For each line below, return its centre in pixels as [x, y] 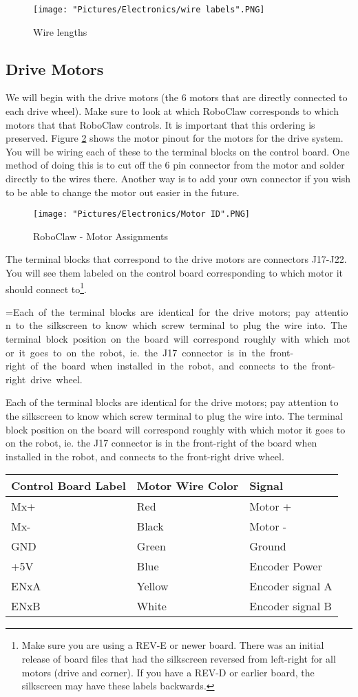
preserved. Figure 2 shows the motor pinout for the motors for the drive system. [175, 138]
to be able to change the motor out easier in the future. [123, 192]
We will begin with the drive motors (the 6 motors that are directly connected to [177, 97]
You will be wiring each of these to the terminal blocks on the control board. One [178, 151]
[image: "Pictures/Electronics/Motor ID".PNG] [141, 214]
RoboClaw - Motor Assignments [101, 236]
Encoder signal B [291, 606]
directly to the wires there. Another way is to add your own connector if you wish [178, 179]
